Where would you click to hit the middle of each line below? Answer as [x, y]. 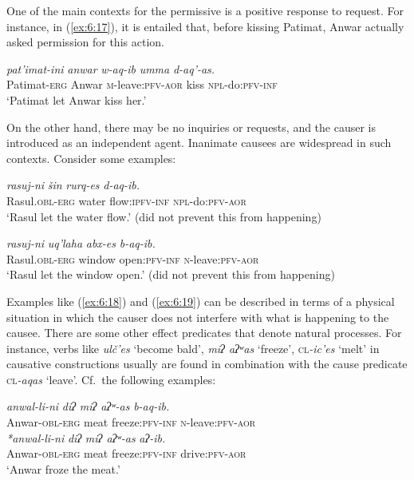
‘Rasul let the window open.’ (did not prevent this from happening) [171, 274]
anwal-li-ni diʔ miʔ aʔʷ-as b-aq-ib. [88, 406]
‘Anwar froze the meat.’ [63, 468]
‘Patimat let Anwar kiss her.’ [77, 99]
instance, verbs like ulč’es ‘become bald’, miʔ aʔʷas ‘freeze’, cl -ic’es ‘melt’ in [193, 348]
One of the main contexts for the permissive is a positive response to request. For [205, 10]
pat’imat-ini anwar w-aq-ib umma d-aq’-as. [111, 68]
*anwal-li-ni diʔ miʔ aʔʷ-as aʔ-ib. [86, 437]
